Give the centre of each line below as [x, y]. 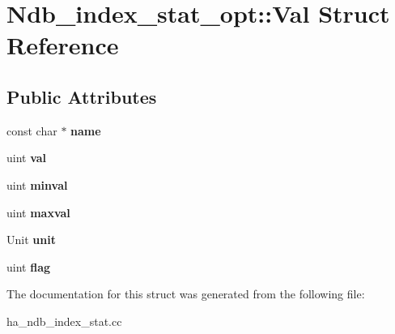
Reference [63, 45]
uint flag [29, 266]
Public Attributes [82, 96]
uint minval [37, 184]
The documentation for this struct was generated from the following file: [186, 294]
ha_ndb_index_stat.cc [64, 321]
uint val [27, 158]
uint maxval [38, 212]
